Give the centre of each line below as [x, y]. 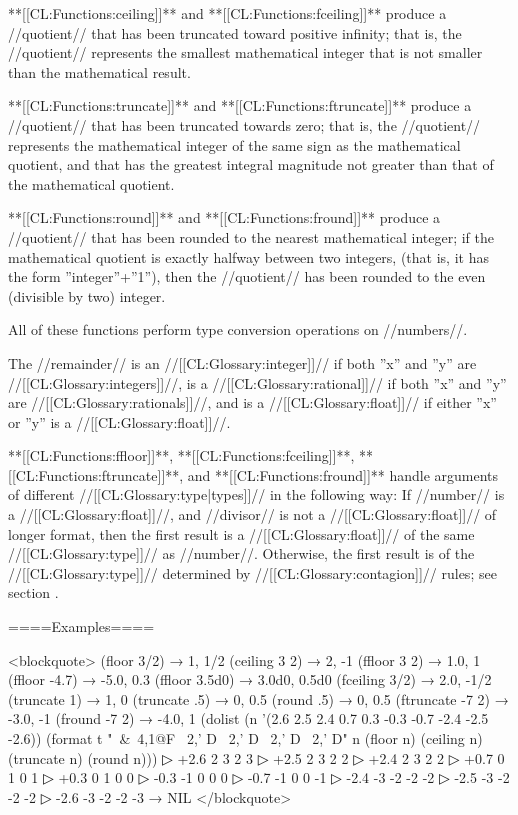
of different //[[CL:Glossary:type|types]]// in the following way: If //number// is [256, 494]
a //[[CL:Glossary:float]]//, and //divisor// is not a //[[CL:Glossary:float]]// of [252, 514]
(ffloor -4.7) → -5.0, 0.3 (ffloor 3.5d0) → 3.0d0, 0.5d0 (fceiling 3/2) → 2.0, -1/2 [250, 679]
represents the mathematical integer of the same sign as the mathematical [234, 144]
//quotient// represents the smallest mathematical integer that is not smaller [245, 52]
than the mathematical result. [99, 71]
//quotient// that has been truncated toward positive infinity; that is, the [235, 32]
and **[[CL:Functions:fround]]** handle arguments [343, 474]
